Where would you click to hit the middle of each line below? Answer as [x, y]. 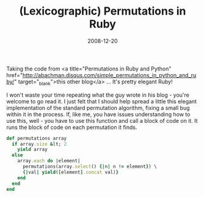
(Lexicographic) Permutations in [103, 11]
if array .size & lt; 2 [39, 144]
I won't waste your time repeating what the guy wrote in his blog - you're [98, 95]
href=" [15, 75]
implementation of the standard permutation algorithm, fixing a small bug [98, 108]
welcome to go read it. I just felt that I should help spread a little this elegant [102, 101]
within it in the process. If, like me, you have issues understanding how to [98, 114]
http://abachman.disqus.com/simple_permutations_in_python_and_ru [109, 75]
